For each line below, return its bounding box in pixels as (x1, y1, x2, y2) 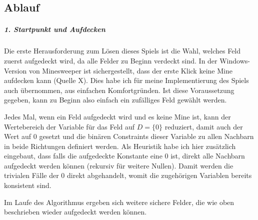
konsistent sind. (4, 180, 51, 190)
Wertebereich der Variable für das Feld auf (4, 121, 135, 131)
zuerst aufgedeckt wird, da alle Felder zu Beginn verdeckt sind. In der (4, 55, 217, 65)
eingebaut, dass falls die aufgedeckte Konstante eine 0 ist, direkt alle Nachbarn (4, 150, 245, 161)
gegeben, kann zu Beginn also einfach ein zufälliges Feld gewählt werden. (4, 94, 227, 105)
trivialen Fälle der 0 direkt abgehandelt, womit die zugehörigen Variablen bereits (4, 170, 252, 180)
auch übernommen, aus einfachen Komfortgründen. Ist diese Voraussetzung (4, 84, 234, 95)
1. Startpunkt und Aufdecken (4, 24, 105, 34)
